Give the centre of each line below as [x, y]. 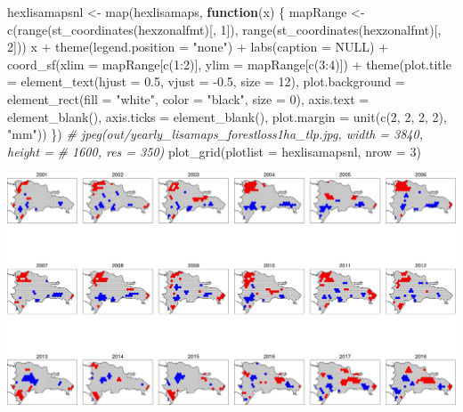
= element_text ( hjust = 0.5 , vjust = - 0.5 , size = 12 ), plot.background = [206, 81]
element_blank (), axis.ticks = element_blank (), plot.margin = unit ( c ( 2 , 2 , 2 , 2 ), [227, 116]
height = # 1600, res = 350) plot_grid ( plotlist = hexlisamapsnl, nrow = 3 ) [214, 151]
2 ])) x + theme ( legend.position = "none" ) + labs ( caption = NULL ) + [198, 47]
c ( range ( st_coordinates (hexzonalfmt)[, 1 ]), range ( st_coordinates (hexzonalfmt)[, [224, 29]
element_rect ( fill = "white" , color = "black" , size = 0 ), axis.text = [188, 98]
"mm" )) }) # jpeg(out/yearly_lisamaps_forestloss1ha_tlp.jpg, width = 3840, [215, 134]
